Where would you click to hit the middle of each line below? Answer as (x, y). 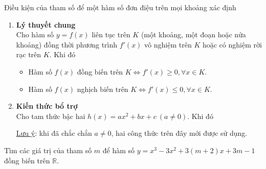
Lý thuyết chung (46, 24)
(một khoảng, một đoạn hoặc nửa (193, 34)
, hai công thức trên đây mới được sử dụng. (179, 133)
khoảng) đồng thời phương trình (67, 44)
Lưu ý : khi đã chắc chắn (54, 133)
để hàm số (119, 150)
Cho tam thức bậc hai (51, 116)
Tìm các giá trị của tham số (48, 150)
